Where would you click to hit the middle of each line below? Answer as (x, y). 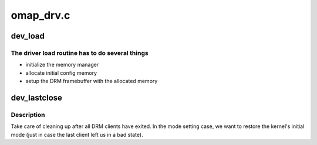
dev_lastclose (37, 97)
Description (28, 115)
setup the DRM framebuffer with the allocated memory (92, 81)
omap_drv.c (41, 15)
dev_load (28, 36)
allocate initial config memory (61, 72)
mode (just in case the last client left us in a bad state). (77, 134)
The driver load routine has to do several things (80, 53)
